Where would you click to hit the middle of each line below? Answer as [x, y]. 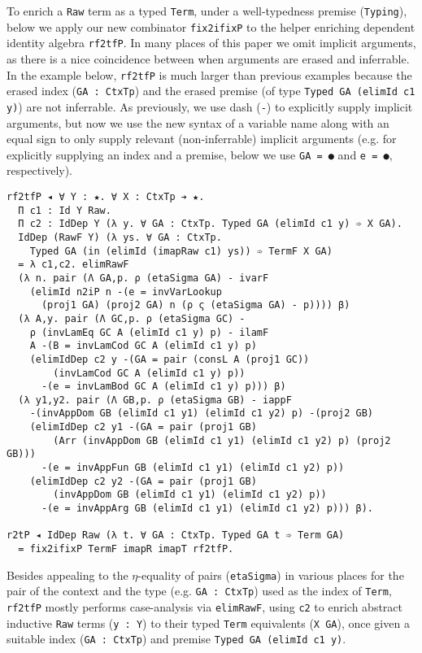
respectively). [40, 170]
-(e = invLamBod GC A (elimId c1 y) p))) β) [163, 387]
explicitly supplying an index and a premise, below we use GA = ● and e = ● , [200, 154]
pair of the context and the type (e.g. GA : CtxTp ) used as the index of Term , [199, 591]
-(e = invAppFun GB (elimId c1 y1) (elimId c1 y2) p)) [193, 468]
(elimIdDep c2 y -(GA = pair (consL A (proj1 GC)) [170, 359]
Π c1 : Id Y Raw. [65, 210]
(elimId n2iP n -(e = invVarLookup [126, 292]
